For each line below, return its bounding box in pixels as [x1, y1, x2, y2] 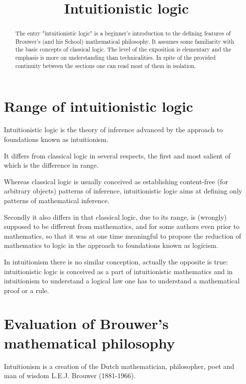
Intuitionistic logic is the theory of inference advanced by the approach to [4, 124, 223, 135]
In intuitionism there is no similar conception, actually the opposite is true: [4, 256, 228, 266]
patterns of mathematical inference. [4, 195, 110, 205]
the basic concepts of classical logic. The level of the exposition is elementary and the [15, 45, 231, 53]
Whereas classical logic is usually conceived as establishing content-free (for [4, 176, 228, 186]
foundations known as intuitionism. [4, 134, 108, 144]
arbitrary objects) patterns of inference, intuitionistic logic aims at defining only [4, 186, 243, 196]
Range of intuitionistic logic [4, 96, 193, 116]
